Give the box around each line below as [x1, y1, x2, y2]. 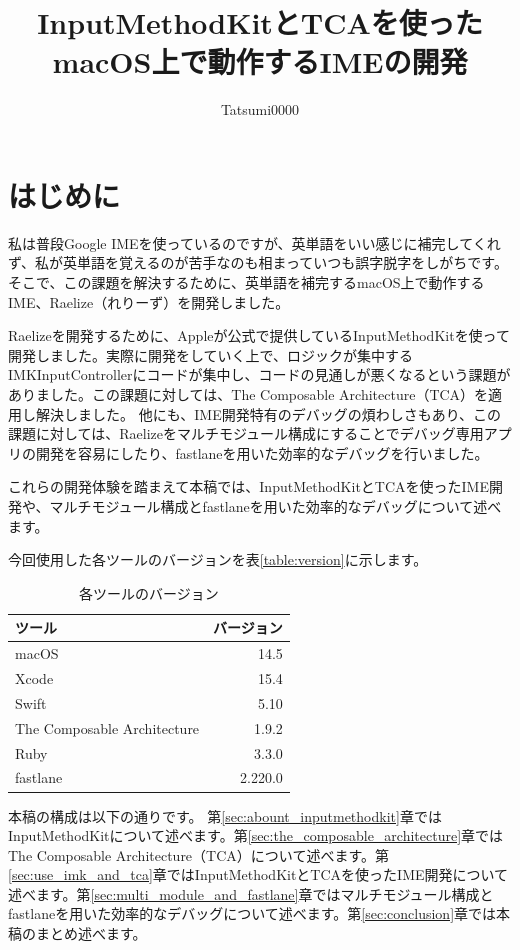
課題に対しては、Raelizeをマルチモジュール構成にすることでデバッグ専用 [8, 423, 484, 444]
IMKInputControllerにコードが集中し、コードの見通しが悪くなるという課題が [8, 364, 511, 385]
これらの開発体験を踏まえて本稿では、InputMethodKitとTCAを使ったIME [8, 476, 489, 497]
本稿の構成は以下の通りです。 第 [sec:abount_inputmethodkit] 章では [8, 805, 442, 826]
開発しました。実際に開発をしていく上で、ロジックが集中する [8, 344, 414, 365]
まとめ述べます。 [35, 923, 147, 944]
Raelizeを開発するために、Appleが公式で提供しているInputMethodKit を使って [8, 325, 510, 346]
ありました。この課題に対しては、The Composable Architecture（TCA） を [8, 384, 489, 404]
